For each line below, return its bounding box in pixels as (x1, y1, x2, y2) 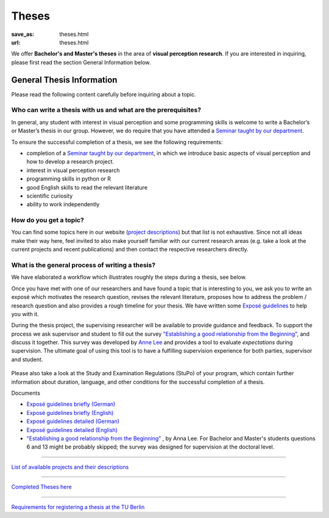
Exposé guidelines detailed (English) (26, 426, 118, 433)
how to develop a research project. (26, 158, 115, 165)
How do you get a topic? (11, 216, 85, 225)
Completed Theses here (11, 483, 73, 491)
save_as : (11, 31, 35, 38)
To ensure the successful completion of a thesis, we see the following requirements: (11, 138, 223, 146)
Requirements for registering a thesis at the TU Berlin (11, 503, 145, 511)
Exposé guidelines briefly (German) (26, 400, 116, 408)
